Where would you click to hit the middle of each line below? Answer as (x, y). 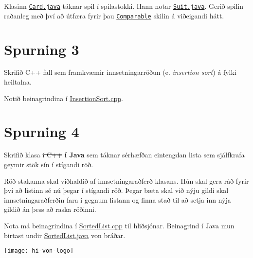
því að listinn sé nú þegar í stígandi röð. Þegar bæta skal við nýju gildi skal (116, 190)
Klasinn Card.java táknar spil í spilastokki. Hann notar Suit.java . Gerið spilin (124, 6)
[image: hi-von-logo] (39, 251)
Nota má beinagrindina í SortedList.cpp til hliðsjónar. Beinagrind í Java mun (119, 225)
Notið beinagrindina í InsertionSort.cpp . (63, 98)
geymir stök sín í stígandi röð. (49, 164)
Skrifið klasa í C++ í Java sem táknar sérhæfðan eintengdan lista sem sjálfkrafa (124, 155)
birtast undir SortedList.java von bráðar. (65, 235)
